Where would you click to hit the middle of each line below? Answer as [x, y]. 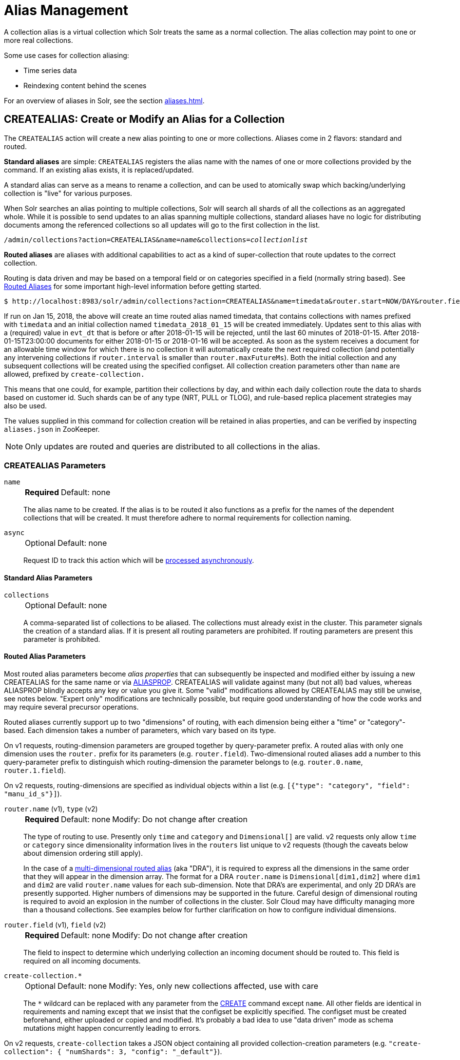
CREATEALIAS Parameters [55, 465]
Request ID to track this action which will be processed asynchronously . [139, 560]
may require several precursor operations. [71, 707]
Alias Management [66, 10]
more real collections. [38, 40]
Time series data [50, 70]
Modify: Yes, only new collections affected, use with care [213, 986]
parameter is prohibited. [62, 639]
